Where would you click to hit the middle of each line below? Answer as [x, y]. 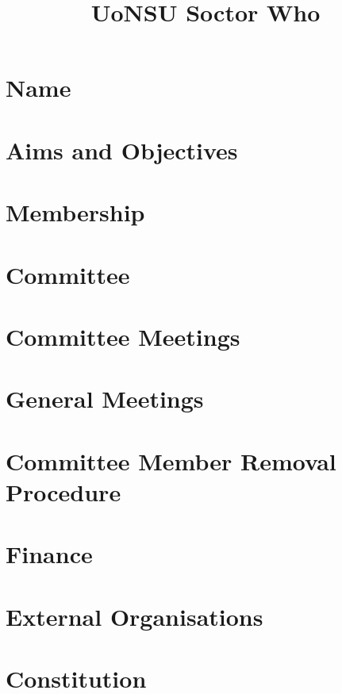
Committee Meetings [123, 336]
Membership [75, 212]
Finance [49, 554]
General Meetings [105, 399]
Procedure [63, 491]
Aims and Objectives [122, 150]
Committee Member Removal [171, 460]
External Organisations [134, 616]
